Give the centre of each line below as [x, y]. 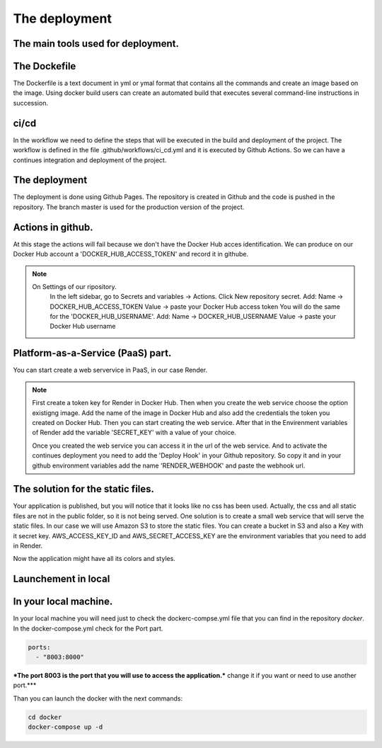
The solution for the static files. [84, 489]
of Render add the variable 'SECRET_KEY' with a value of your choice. [134, 433]
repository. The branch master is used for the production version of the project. [129, 207]
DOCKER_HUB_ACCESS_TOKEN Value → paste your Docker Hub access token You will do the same [195, 306]
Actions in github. [53, 227]
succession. [31, 103]
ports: [39, 647]
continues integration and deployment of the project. [90, 160]
